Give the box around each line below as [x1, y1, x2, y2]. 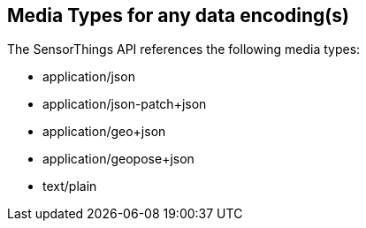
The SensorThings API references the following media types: [7, 42, 361, 57]
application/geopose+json [42, 151, 194, 167]
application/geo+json [42, 124, 166, 140]
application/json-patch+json [42, 96, 207, 112]
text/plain [42, 179, 97, 194]
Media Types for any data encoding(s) [7, 4, 349, 27]
